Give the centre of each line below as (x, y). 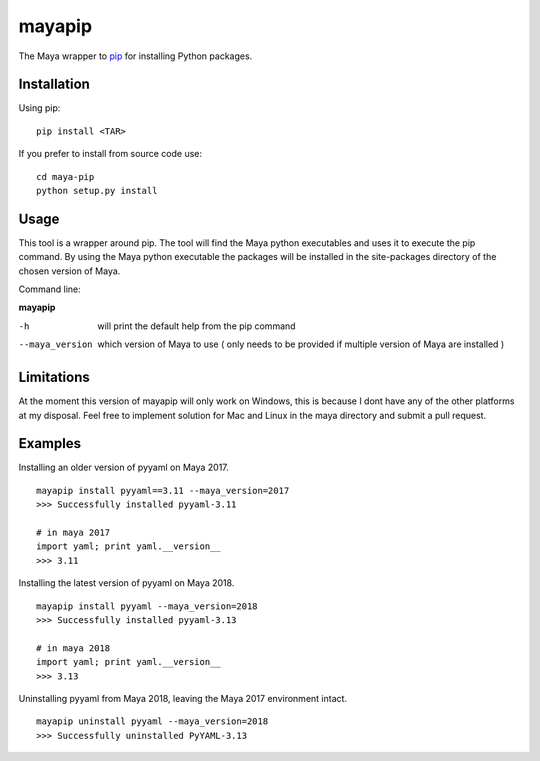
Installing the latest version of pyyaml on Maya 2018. (126, 583)
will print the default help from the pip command (196, 326)
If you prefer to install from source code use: (110, 154)
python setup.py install (97, 191)
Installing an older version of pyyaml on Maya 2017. (123, 467)
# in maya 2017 (73, 533)
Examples (50, 443)
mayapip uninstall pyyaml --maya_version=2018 (152, 721)
